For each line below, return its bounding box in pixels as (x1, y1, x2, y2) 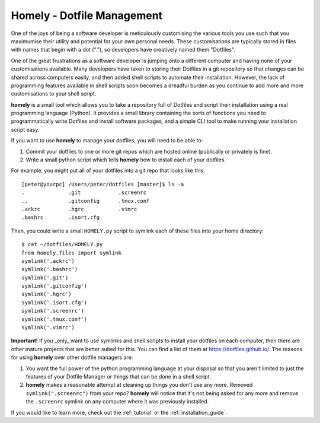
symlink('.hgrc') (21, 291, 72, 298)
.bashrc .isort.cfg (21, 214, 100, 221)
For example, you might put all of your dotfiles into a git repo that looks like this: (11, 167, 206, 174)
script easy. (11, 126, 40, 133)
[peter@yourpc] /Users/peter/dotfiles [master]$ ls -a (21, 181, 184, 187)
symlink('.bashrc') (21, 266, 78, 273)
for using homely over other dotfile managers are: (11, 354, 133, 361)
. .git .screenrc (21, 189, 147, 196)
